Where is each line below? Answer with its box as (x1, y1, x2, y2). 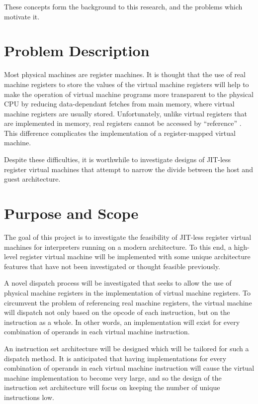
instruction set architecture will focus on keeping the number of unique (4, 382, 220, 393)
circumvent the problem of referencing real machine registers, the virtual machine (4, 297, 252, 307)
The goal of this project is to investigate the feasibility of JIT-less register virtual (4, 231, 252, 242)
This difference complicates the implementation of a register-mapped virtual (4, 127, 236, 138)
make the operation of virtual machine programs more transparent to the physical (4, 89, 254, 99)
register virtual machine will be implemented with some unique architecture (19, 251, 251, 262)
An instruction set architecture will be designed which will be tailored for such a (4, 343, 249, 353)
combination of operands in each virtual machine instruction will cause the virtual (4, 363, 255, 373)
